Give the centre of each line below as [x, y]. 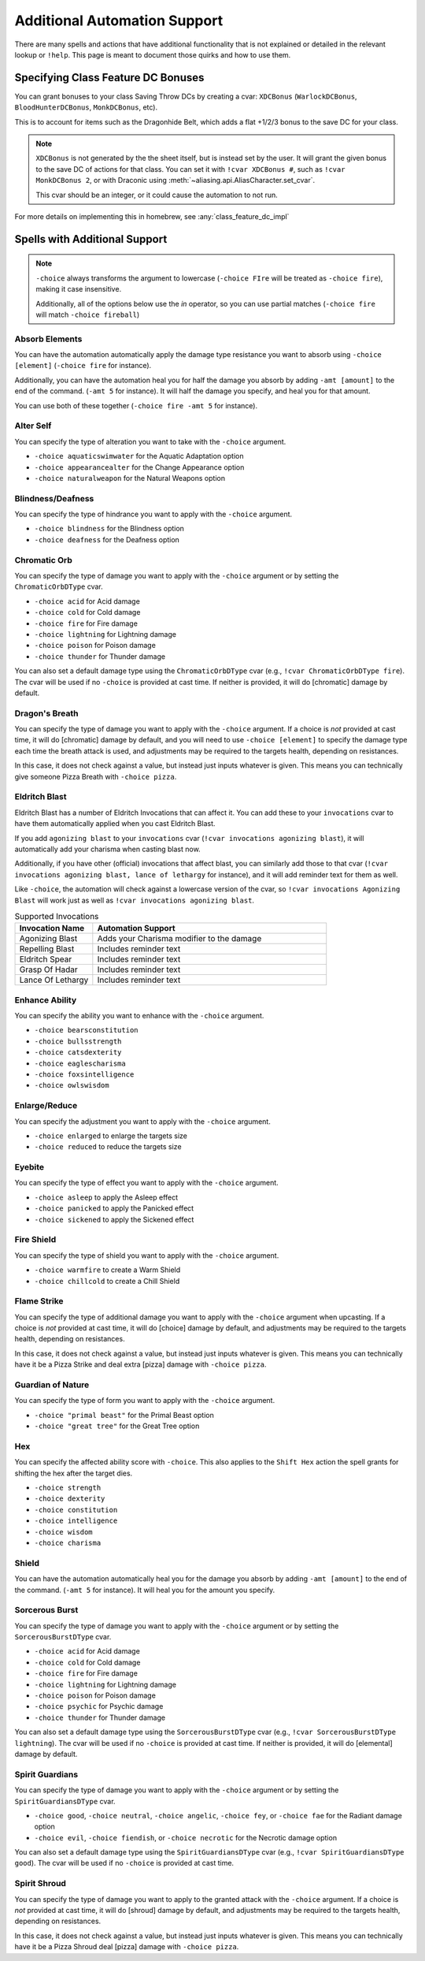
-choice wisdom [64, 1532]
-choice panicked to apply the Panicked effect [114, 1208]
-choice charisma [68, 1543]
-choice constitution [76, 1510]
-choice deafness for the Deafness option [107, 539]
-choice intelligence [76, 1521]
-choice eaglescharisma [80, 1063]
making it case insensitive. [79, 289]
